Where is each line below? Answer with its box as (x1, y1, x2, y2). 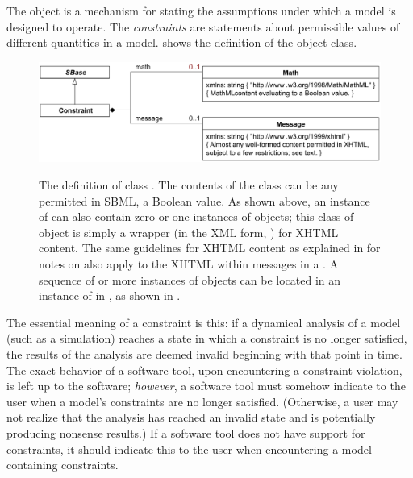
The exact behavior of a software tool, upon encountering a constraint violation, (6, 361, 403, 378)
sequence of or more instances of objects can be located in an (39, 271, 341, 288)
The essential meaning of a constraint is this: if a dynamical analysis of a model (6, 314, 401, 330)
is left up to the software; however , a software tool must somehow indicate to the (6, 377, 406, 394)
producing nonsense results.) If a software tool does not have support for (6, 424, 365, 441)
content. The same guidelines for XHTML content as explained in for (39, 239, 381, 256)
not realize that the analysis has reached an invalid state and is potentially (6, 409, 376, 426)
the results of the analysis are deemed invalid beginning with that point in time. (6, 345, 403, 362)
